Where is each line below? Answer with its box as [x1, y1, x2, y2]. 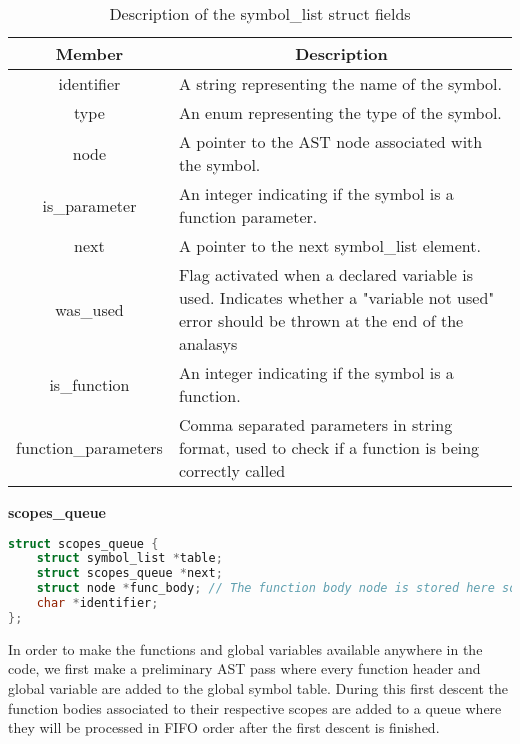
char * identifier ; [36, 596, 159, 611]
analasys [178, 332, 238, 355]
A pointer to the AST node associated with [178, 130, 483, 153]
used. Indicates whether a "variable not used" [178, 286, 495, 309]
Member [55, 42, 124, 65]
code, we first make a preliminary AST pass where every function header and [8, 658, 481, 679]
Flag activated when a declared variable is [178, 263, 474, 286]
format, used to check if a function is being [178, 436, 480, 459]
